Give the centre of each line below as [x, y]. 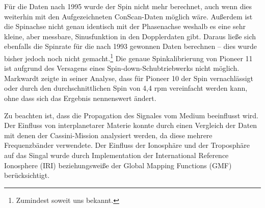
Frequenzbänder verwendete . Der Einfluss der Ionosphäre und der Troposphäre [127, 145]
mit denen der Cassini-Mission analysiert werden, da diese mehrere [108, 135]
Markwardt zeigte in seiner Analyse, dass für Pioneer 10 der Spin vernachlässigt [129, 78]
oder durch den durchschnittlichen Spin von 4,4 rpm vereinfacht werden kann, [126, 88]
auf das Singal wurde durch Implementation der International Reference [116, 155]
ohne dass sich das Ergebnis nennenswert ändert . [80, 98]
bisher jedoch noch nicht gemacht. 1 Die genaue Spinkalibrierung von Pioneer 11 [128, 57]
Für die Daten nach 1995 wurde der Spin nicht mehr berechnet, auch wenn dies [128, 6]
